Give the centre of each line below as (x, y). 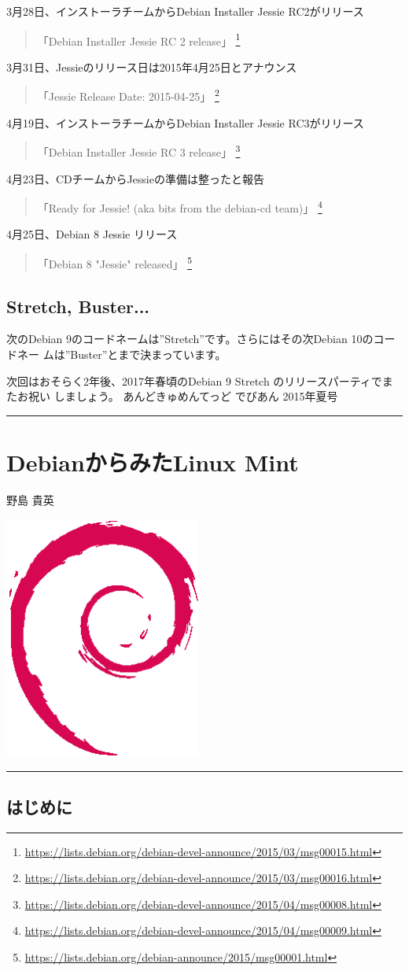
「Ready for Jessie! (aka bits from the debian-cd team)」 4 (180, 207)
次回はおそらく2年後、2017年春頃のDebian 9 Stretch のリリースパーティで (194, 380)
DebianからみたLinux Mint (153, 462)
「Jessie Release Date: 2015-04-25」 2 (128, 95)
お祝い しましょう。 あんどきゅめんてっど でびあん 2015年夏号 (177, 396)
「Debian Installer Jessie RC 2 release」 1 (139, 39)
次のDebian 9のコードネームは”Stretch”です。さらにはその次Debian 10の (190, 339)
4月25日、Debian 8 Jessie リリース (92, 234)
